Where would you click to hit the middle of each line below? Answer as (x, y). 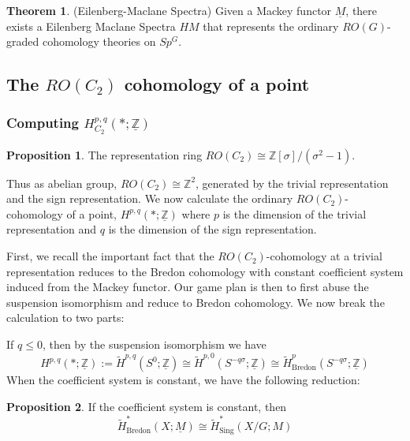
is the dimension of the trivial (294, 213)
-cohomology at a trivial (324, 256)
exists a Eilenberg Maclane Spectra (91, 26)
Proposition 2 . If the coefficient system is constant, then (147, 406)
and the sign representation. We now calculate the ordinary (150, 198)
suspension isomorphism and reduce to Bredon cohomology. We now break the (196, 302)
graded (23, 41)
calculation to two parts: (65, 318)
